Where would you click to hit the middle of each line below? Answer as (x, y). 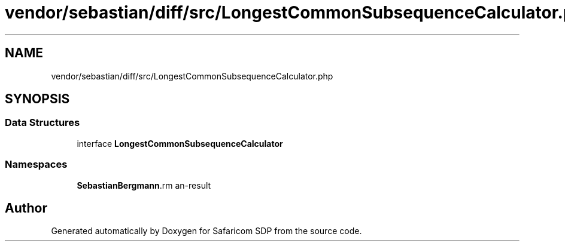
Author (26, 208)
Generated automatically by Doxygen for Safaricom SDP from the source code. (206, 231)
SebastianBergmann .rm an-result (144, 185)
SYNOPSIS (37, 99)
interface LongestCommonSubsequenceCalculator (180, 143)
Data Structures (42, 123)
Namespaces (36, 164)
